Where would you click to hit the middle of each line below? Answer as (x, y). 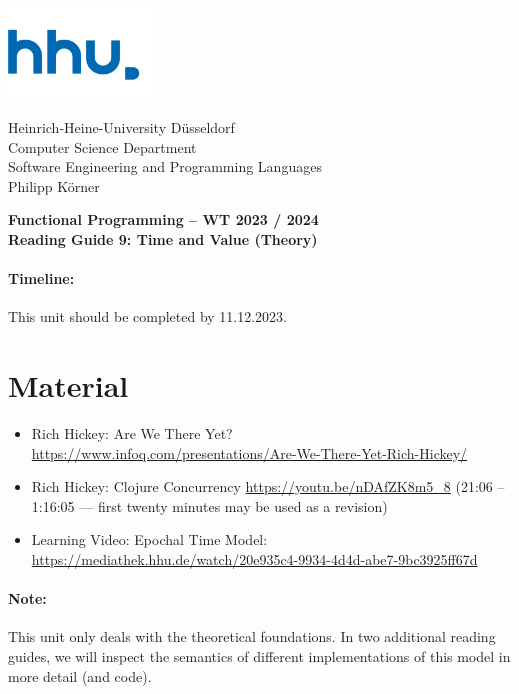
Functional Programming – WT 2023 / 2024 (163, 219)
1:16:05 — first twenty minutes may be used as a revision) (209, 505)
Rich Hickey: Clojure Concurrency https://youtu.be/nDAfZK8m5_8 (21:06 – (268, 486)
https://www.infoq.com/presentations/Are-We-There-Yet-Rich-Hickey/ (249, 452)
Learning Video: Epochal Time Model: (149, 539)
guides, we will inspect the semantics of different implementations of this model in (259, 655)
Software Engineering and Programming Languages (165, 166)
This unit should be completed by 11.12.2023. (148, 316)
